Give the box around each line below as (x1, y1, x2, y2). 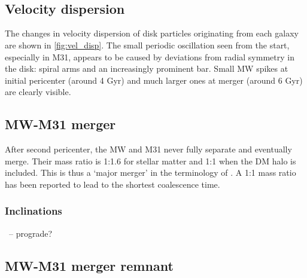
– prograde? (8, 227, 53, 239)
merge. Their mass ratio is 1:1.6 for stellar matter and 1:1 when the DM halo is (5, 154, 296, 167)
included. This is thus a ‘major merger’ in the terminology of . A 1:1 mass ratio (5, 166, 296, 179)
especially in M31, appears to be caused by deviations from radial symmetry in (5, 50, 294, 63)
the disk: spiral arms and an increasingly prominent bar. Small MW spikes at (5, 62, 288, 75)
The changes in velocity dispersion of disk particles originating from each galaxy (5, 27, 299, 39)
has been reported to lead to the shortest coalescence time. (5, 178, 220, 190)
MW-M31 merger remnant (5, 256, 174, 274)
